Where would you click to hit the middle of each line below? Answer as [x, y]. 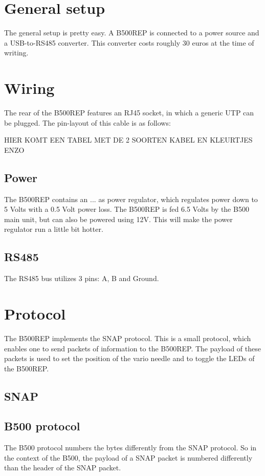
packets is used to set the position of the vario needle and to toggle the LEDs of [129, 358]
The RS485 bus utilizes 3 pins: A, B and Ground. [82, 278]
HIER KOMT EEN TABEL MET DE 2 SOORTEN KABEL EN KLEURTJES [128, 140]
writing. [16, 53]
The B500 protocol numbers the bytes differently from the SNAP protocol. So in [130, 448]
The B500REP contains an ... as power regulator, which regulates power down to [131, 199]
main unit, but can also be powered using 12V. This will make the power [118, 219]
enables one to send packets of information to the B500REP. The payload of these [132, 348]
